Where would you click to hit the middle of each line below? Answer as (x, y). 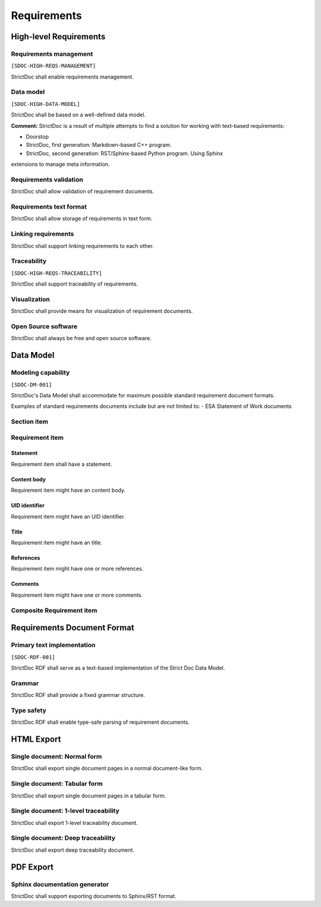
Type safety (29, 710)
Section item (30, 422)
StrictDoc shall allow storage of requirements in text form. (82, 219)
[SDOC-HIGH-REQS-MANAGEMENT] (53, 66)
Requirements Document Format (73, 628)
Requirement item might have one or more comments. (77, 595)
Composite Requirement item (54, 610)
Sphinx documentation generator (60, 884)
